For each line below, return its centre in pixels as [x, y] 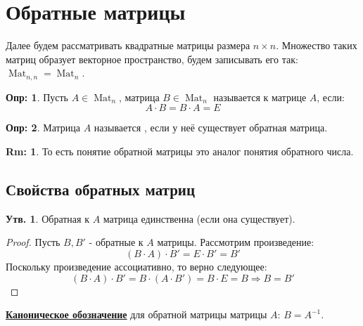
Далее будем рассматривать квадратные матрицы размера [128, 45]
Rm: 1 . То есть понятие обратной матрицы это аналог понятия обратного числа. [180, 151]
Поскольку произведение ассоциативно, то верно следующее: [136, 266]
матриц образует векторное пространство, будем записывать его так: [152, 59]
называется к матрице [260, 97]
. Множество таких [317, 45]
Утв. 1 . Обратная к [47, 218]
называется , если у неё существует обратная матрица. [211, 128]
